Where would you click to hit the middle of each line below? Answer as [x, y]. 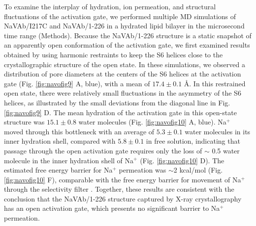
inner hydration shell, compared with [60, 141]
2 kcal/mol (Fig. [198, 170]
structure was [24, 122]
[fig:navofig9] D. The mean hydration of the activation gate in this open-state [120, 112]
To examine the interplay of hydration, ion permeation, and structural [110, 6]
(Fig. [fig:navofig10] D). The [182, 160]
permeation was [143, 170]
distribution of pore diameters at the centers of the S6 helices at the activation [123, 74]
